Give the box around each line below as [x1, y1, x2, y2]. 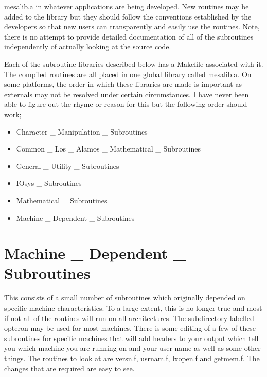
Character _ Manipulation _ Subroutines [16, 126, 148, 137]
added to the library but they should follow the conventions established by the [4, 11, 252, 22]
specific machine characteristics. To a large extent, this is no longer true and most [4, 303, 262, 313]
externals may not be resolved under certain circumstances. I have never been [4, 88, 249, 99]
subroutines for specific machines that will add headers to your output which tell [4, 332, 259, 343]
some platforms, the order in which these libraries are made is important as [4, 79, 242, 89]
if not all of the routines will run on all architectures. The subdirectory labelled [4, 312, 254, 323]
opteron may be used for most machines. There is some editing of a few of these [4, 323, 256, 333]
